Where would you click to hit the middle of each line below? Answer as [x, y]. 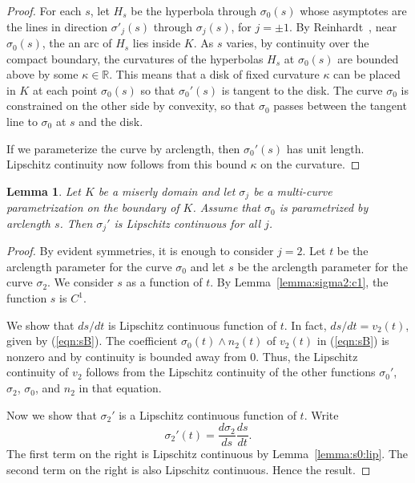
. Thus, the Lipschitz [307, 356]
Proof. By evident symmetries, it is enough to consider [140, 251]
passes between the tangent [340, 106]
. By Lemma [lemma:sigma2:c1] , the [299, 282]
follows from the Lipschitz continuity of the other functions [231, 372]
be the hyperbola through [194, 10]
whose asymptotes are [353, 10]
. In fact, [305, 325]
